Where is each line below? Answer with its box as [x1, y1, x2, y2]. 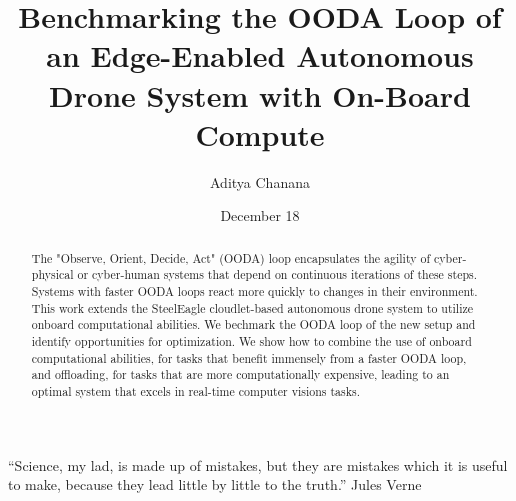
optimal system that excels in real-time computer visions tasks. [31, 382, 360, 399]
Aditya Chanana [210, 171, 310, 192]
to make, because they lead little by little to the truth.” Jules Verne [8, 474, 422, 495]
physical [31, 266, 74, 283]
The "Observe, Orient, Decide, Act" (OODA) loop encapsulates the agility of [31, 249, 431, 266]
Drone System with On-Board [49, 74, 471, 115]
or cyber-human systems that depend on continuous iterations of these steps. [77, 266, 478, 283]
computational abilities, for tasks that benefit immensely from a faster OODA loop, [31, 349, 467, 366]
